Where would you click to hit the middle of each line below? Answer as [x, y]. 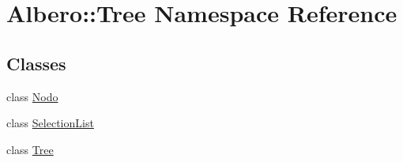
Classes [36, 63]
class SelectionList [50, 123]
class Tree [30, 149]
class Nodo [32, 96]
